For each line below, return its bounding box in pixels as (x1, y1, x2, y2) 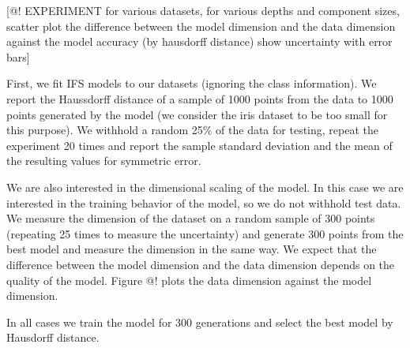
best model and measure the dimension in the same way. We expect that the (6, 241, 377, 257)
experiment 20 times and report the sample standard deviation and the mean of (6, 137, 393, 153)
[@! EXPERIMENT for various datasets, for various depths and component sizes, (6, 2, 400, 18)
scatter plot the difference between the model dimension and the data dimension (6, 17, 396, 34)
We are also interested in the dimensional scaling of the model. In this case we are (6, 178, 404, 195)
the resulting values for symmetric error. (6, 152, 201, 169)
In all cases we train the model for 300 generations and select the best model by (6, 313, 393, 330)
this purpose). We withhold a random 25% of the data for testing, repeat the (6, 122, 378, 138)
